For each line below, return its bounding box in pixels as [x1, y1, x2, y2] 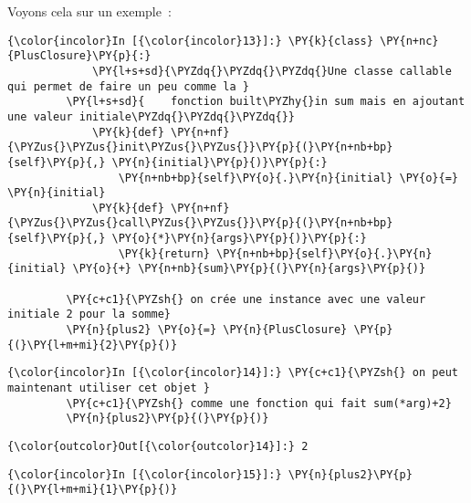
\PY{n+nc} [380, 34, 439, 47]
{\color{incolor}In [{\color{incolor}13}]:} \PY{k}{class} [7, 34, 373, 47]
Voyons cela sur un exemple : [7, 2, 172, 20]
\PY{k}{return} [118, 246, 210, 260]
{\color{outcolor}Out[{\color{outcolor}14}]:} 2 [7, 440, 309, 453]
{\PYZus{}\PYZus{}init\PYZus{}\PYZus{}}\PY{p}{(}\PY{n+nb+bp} [7, 141, 393, 154]
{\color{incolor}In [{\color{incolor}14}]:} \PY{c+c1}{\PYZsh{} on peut [7, 366, 458, 380]
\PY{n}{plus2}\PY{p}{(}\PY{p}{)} [66, 412, 269, 425]
